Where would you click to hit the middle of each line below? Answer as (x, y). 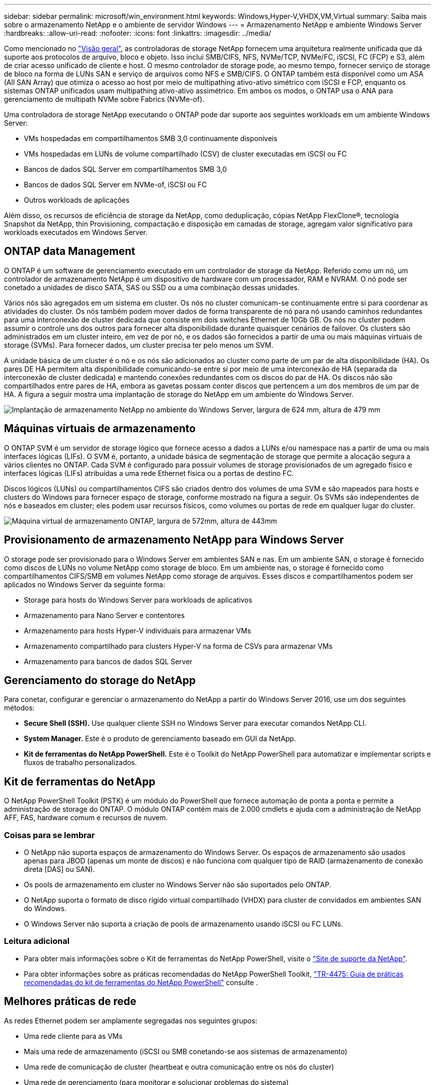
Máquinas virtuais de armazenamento (100, 429)
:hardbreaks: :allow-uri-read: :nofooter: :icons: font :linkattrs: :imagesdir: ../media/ (138, 33)
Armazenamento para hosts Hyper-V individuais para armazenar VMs (138, 630)
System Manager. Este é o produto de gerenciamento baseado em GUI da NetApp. (160, 739)
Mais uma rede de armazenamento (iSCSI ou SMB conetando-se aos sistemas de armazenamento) (186, 1051)
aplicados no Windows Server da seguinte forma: (85, 584)
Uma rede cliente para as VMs (73, 1036)
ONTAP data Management (70, 251)
